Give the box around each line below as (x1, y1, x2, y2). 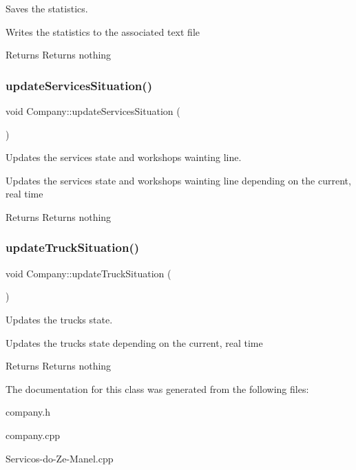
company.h (6, 405, 50, 419)
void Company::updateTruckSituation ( (6, 266, 171, 280)
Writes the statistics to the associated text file (6, 24, 200, 39)
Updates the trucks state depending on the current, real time (6, 335, 263, 350)
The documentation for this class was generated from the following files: (6, 381, 309, 396)
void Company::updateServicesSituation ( (6, 104, 180, 118)
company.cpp (6, 427, 60, 442)
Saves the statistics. (6, 1, 88, 15)
